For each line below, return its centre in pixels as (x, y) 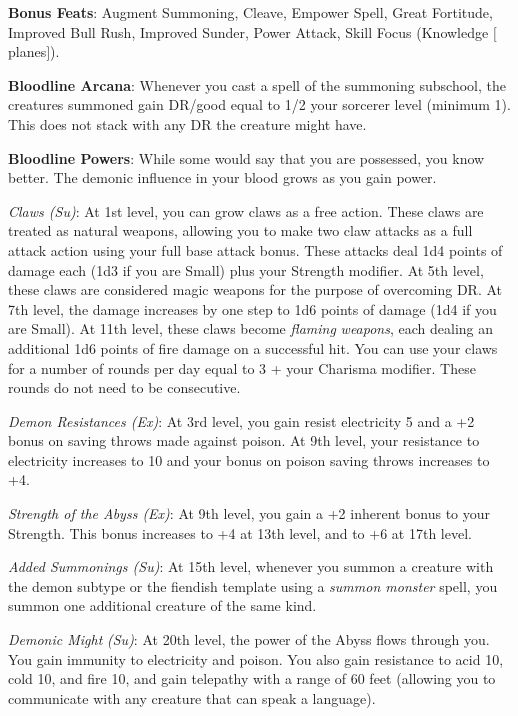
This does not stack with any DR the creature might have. (187, 123)
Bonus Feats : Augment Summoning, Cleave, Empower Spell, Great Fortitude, (250, 12)
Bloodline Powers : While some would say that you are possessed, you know (246, 157)
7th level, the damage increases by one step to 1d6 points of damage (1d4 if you (252, 308)
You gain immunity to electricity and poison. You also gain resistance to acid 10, (256, 658)
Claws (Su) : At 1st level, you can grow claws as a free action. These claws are (246, 210)
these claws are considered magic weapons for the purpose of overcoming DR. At (255, 289)
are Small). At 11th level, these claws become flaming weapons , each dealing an (251, 328)
